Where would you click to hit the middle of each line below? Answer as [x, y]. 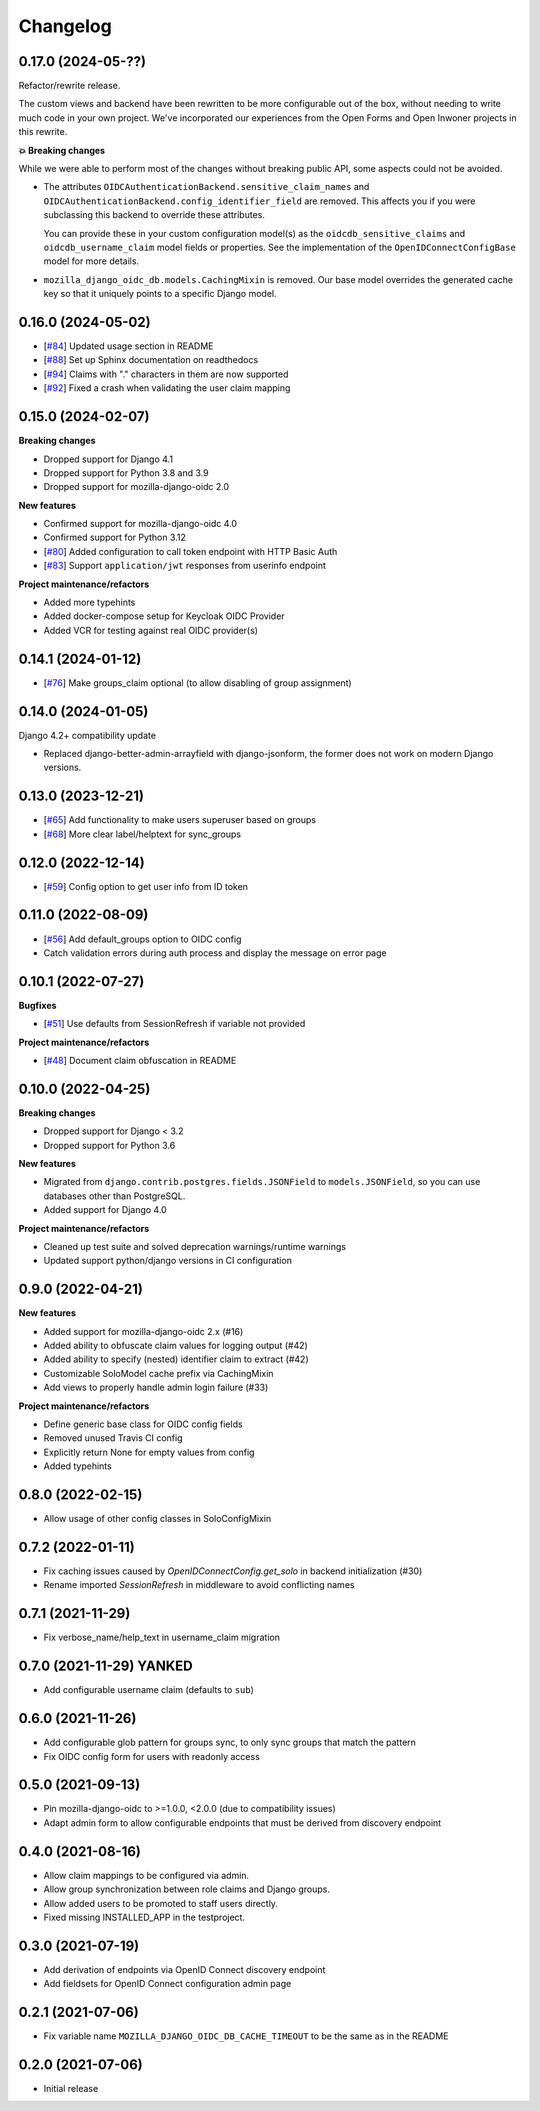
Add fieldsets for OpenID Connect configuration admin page [167, 1984]
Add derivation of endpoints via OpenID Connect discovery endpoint [184, 1969]
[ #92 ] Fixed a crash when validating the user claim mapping [167, 388]
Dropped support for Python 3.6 [109, 1145]
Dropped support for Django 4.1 [108, 459]
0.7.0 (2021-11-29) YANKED [106, 1666]
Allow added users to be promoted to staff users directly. [161, 1903]
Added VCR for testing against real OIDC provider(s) [151, 630]
